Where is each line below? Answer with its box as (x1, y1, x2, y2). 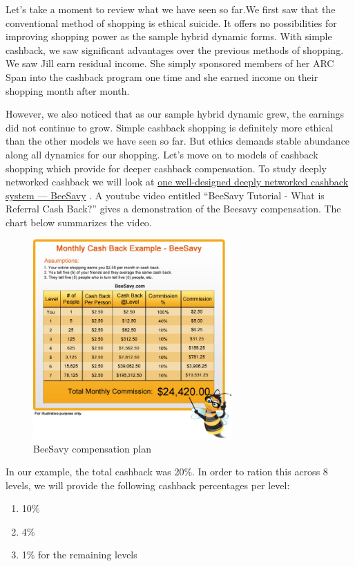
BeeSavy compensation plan (33, 441, 151, 455)
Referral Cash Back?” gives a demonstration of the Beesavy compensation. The (6, 201, 341, 216)
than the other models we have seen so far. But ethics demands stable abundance (6, 134, 350, 148)
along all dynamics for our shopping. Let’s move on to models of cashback (6, 147, 318, 161)
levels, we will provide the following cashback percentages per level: (6, 477, 290, 492)
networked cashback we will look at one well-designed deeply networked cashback (6, 174, 349, 189)
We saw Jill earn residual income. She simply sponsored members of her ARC (6, 56, 334, 71)
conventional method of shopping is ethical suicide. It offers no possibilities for (6, 15, 337, 30)
